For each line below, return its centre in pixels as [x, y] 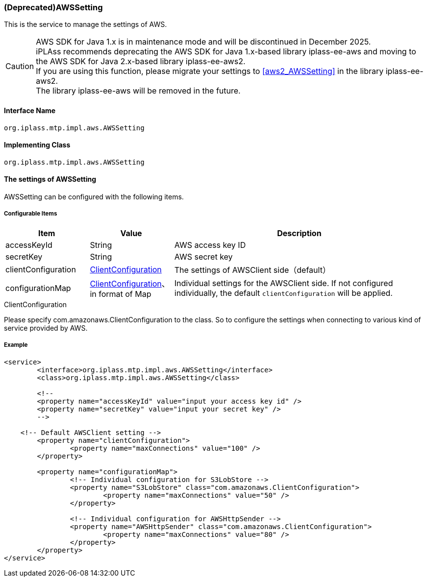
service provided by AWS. [46, 328]
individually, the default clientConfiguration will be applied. [283, 293]
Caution [20, 66]
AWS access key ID [210, 245]
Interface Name [30, 110]
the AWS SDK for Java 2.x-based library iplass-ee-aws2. [141, 61]
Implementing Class [37, 145]
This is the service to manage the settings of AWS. [86, 24]
